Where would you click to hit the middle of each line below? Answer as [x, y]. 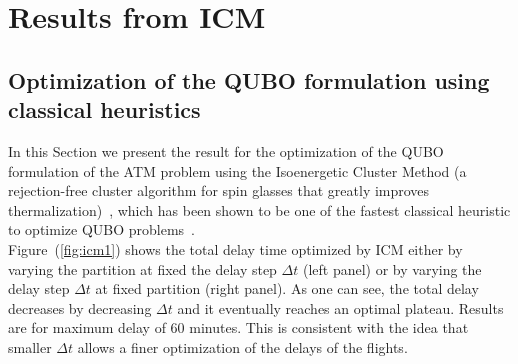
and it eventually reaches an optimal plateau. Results [340, 307]
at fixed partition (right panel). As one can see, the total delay [287, 288]
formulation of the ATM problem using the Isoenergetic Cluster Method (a [237, 170]
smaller [30, 346]
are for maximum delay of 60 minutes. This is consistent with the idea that [238, 327]
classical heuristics [104, 109]
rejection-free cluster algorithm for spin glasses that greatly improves [219, 190]
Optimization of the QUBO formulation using [249, 79]
